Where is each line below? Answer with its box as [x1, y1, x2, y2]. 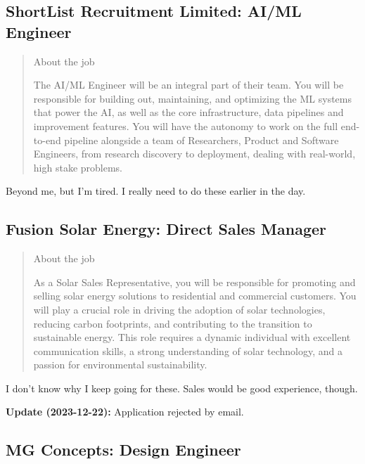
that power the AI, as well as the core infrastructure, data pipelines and [33, 105, 344, 120]
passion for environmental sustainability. [33, 357, 207, 372]
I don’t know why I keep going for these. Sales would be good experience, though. [6, 380, 358, 395]
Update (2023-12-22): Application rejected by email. [6, 404, 244, 419]
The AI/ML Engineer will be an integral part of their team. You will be [33, 77, 344, 92]
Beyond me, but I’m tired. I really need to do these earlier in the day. [6, 183, 306, 198]
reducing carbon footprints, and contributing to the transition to [33, 316, 312, 330]
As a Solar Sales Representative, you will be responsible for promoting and [33, 274, 356, 289]
